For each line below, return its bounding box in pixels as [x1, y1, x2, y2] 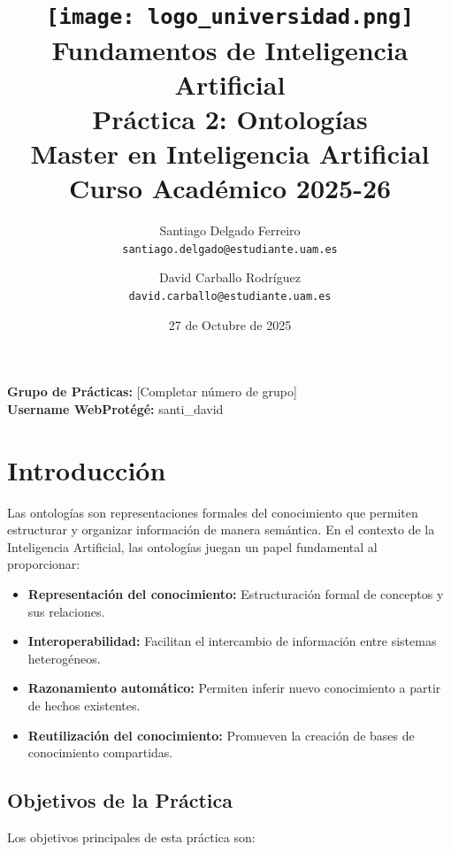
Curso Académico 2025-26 [68, 170, 392, 206]
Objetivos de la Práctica [7, 787, 233, 814]
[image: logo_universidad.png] [46, 4, 414, 30]
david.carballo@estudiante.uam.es [128, 290, 332, 303]
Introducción [7, 451, 166, 487]
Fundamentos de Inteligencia [51, 31, 409, 67]
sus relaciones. [27, 602, 105, 620]
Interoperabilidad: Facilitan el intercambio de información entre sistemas [27, 632, 437, 650]
